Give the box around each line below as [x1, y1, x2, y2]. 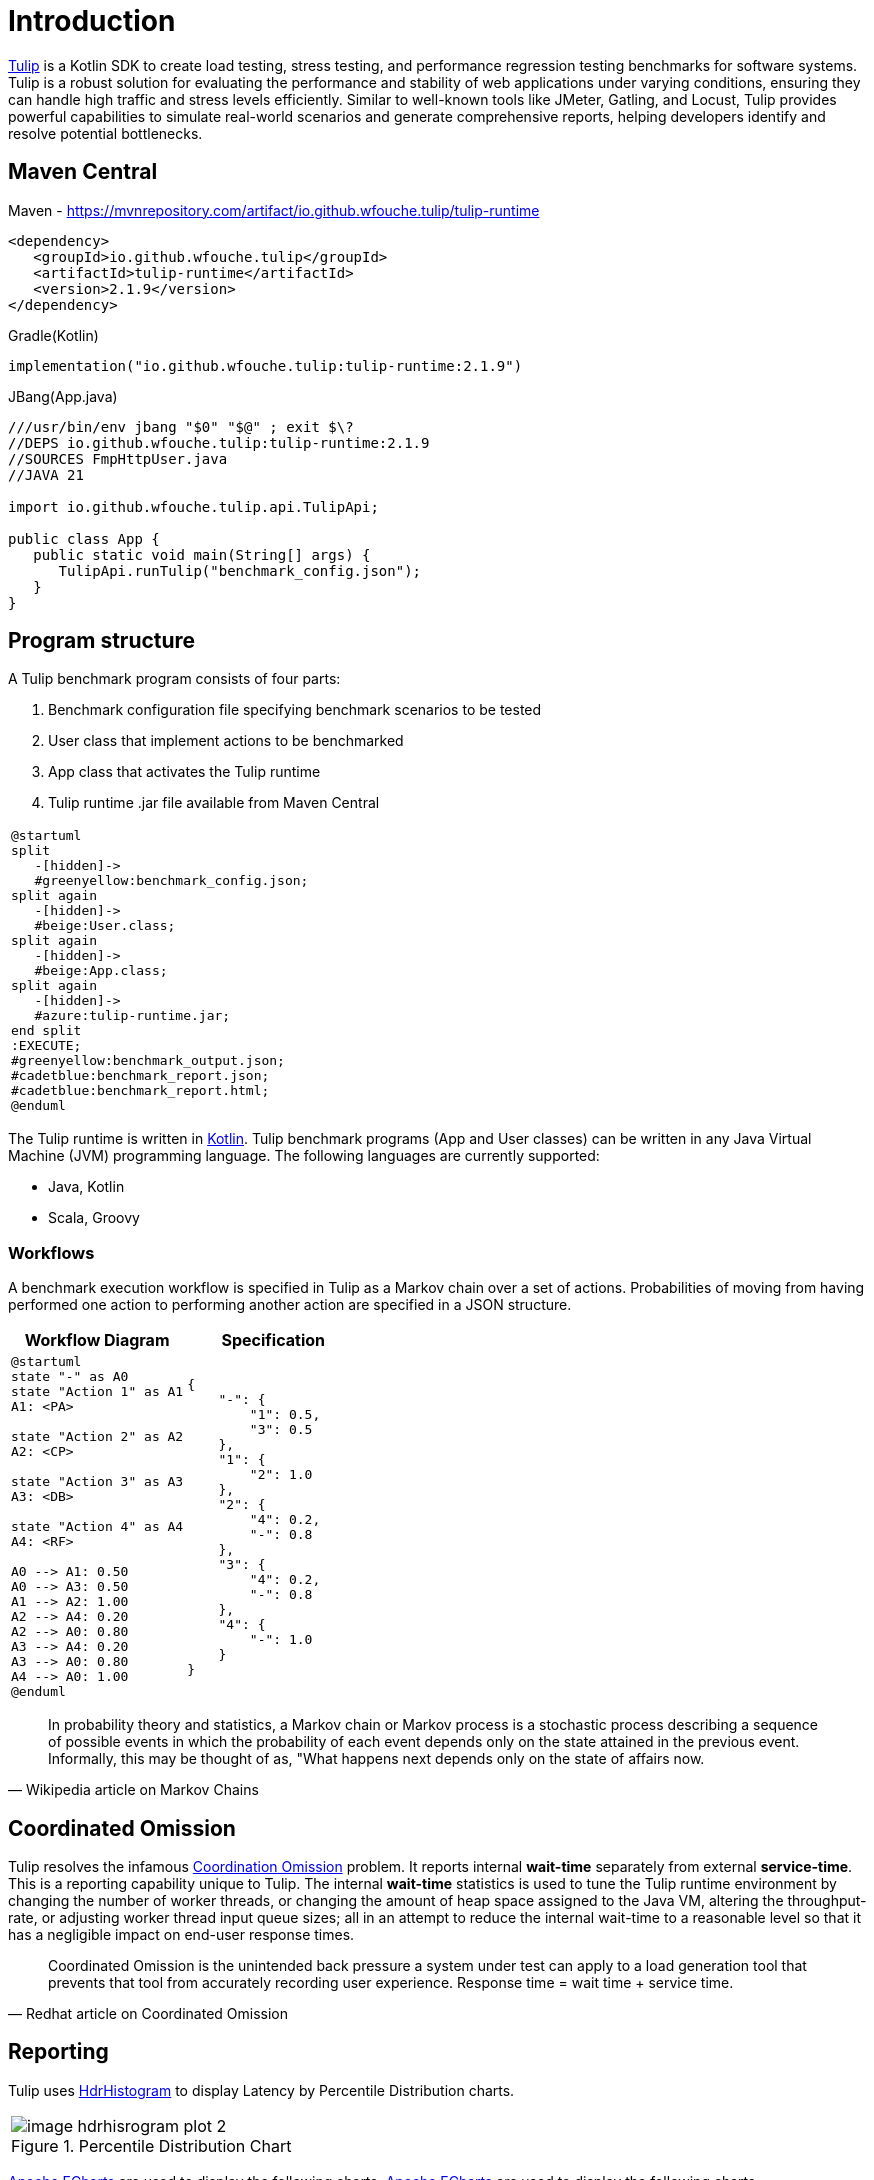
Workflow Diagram [24, 1330, 170, 1351]
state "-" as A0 [11, 1369, 129, 1385]
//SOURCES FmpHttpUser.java [8, 450, 228, 467]
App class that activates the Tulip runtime [48, 763, 321, 781]
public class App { [8, 530, 160, 547]
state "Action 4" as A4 [11, 1519, 184, 1535]
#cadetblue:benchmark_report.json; [11, 1068, 270, 1084]
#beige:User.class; [34, 918, 176, 934]
